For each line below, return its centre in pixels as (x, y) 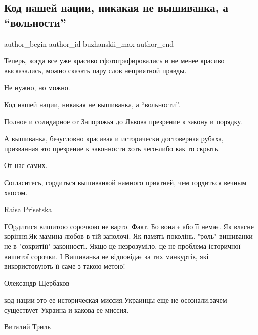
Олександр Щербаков (37, 283)
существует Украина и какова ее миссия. (67, 309)
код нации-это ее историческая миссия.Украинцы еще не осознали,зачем (116, 300)
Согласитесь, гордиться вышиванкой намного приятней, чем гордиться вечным (125, 182)
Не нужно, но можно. (37, 87)
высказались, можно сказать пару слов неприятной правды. (95, 70)
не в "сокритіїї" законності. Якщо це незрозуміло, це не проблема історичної (122, 246)
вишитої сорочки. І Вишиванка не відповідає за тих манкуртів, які (106, 256)
